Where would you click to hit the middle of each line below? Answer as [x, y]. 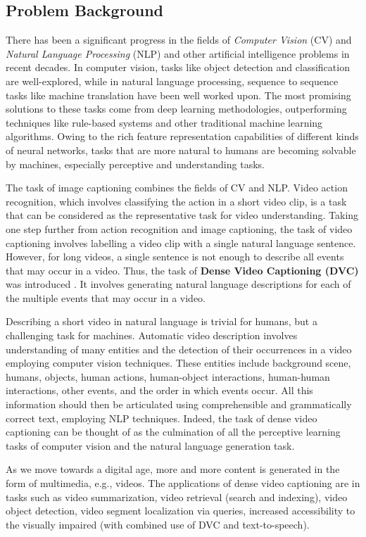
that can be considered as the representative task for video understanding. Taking [182, 215]
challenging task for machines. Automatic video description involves [152, 335]
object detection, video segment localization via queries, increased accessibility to [181, 511]
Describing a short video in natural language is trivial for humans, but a [162, 321]
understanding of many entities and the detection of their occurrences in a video [179, 349]
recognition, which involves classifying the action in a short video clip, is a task [176, 201]
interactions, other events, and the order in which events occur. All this [159, 390]
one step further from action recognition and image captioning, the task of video [179, 228]
